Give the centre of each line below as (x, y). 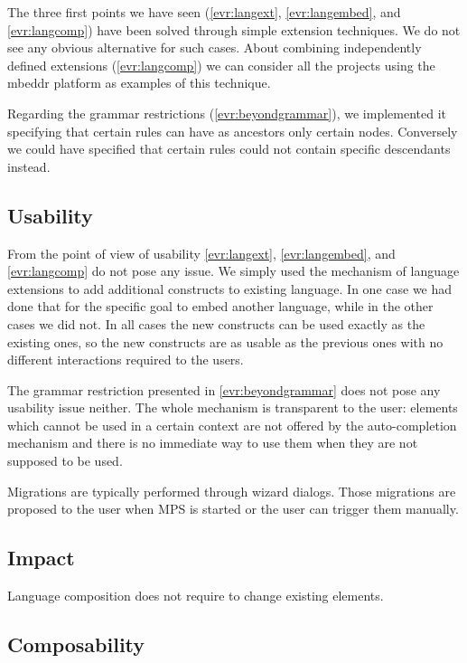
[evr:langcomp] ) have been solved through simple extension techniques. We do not (234, 29)
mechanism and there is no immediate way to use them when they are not (213, 443)
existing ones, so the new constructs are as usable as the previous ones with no (225, 341)
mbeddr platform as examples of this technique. (139, 83)
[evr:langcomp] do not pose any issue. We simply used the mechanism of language (233, 271)
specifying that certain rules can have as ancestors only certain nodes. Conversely (233, 131)
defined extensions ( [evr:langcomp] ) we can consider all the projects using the (221, 65)
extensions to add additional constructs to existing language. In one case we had (230, 288)
